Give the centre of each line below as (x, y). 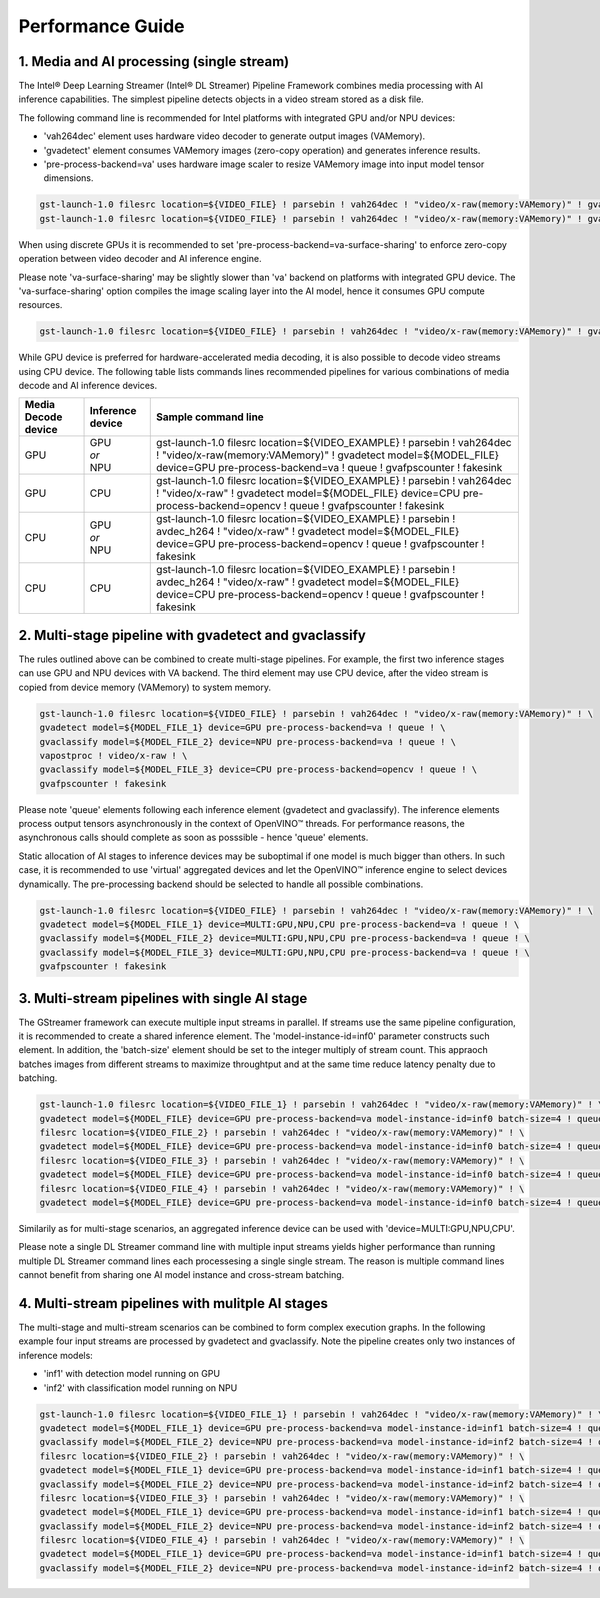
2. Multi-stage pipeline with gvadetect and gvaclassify (192, 635)
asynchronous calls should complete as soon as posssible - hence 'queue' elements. (193, 837)
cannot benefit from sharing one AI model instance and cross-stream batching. (181, 1275)
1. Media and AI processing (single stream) (154, 61)
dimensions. (68, 178)
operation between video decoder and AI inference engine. (140, 259)
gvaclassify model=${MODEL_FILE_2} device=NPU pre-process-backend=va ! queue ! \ (248, 741)
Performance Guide (101, 26)
